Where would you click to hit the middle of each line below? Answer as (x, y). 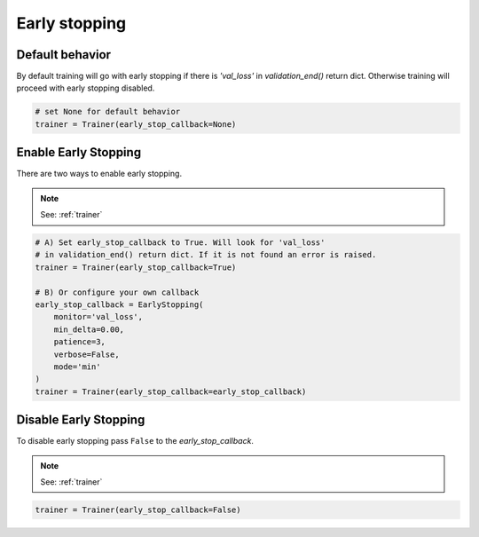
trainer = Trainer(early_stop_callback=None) (136, 124)
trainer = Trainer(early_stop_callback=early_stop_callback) (171, 391)
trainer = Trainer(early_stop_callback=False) (138, 510)
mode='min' (77, 367)
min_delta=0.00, (89, 329)
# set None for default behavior (108, 112)
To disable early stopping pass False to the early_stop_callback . (135, 441)
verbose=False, (86, 354)
